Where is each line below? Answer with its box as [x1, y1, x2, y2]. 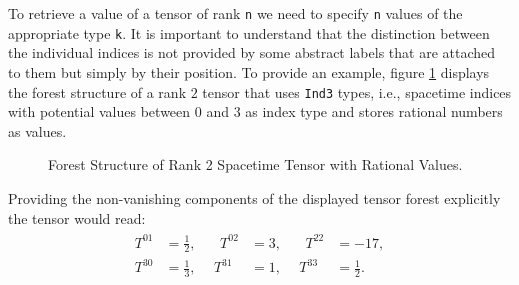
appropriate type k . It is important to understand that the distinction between [8, 22, 490, 43]
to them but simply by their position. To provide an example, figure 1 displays [8, 61, 490, 82]
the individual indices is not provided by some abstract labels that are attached [8, 42, 496, 63]
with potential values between [8, 101, 191, 122]
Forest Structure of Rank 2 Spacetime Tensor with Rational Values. [48, 154, 463, 175]
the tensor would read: [8, 207, 146, 228]
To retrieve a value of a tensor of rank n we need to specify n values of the [8, 3, 463, 23]
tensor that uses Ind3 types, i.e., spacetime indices [202, 81, 512, 102]
